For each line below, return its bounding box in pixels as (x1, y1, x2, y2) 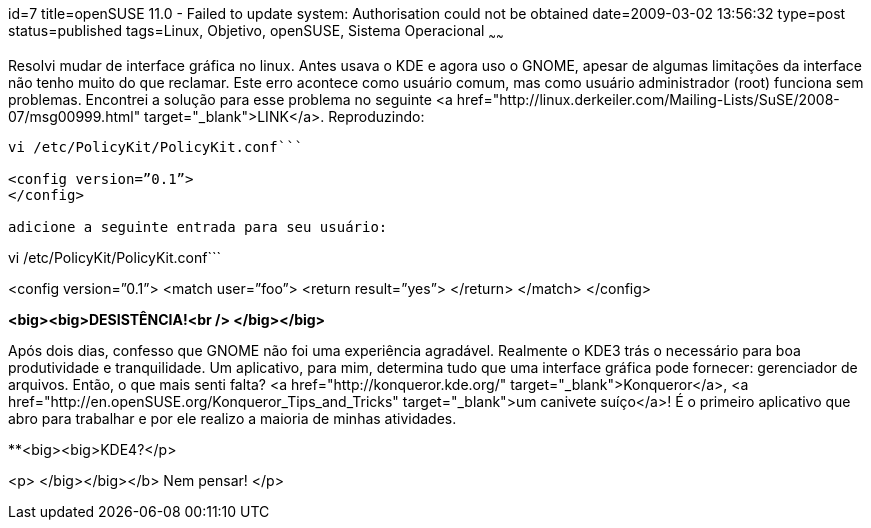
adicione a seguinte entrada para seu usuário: (8, 218, 388, 235)
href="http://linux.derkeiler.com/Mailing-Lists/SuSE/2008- (456, 90, 840, 108)
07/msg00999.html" (8, 107, 141, 125)
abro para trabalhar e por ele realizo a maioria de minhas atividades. (8, 409, 457, 427)
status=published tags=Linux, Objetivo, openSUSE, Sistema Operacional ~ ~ (8, 22, 504, 43)
